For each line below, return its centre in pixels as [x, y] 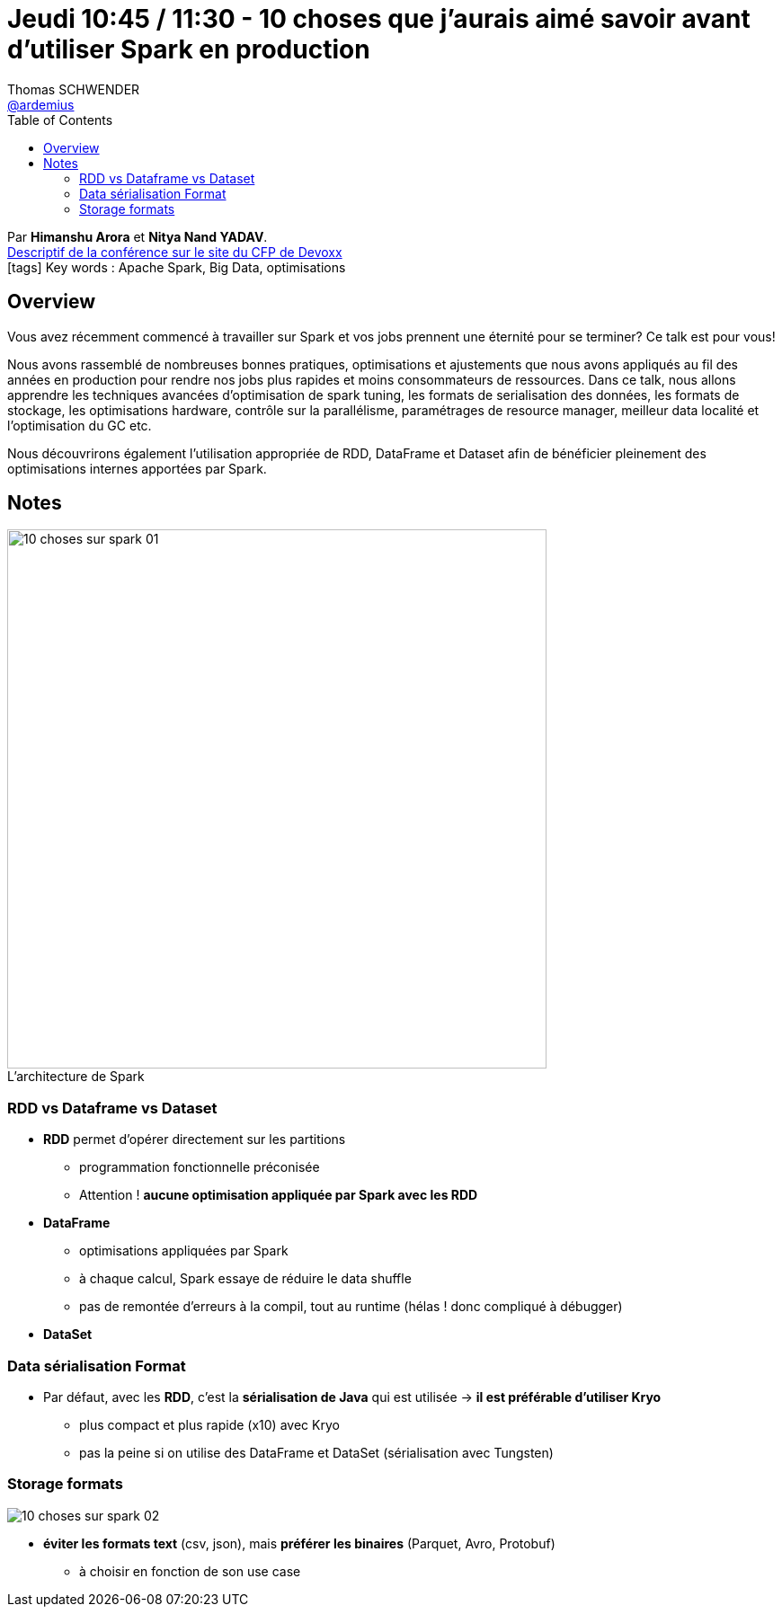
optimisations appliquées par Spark [184, 1251]
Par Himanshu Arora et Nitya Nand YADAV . [138, 236]
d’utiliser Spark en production [189, 49]
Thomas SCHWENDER [74, 89]
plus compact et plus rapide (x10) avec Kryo [209, 1424]
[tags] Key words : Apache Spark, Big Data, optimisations [177, 267]
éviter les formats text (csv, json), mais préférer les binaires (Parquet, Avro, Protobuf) [299, 1543]
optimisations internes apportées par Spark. [137, 468]
